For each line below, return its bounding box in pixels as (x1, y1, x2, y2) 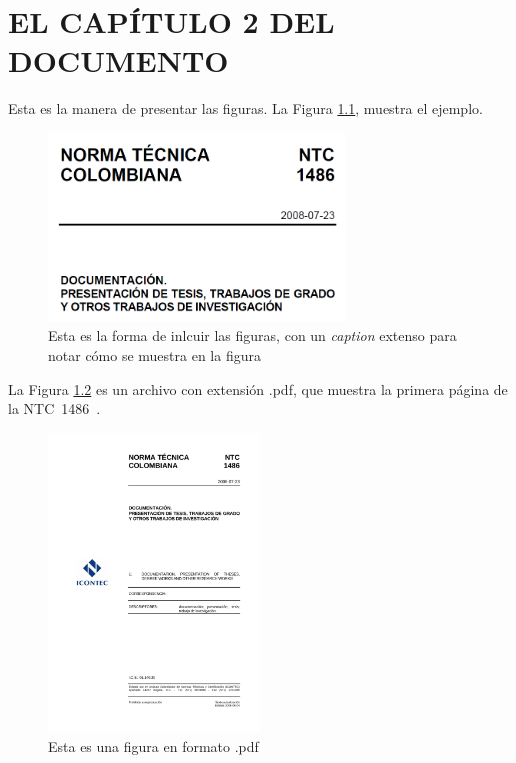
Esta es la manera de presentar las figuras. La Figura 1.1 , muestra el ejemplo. (8, 98, 483, 119)
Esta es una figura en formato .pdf (48, 735, 259, 756)
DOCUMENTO (8, 40, 229, 81)
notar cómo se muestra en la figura (48, 344, 261, 365)
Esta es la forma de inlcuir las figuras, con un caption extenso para (48, 325, 457, 346)
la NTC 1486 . (8, 398, 101, 419)
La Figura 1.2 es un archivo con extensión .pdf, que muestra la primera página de (8, 378, 508, 399)
